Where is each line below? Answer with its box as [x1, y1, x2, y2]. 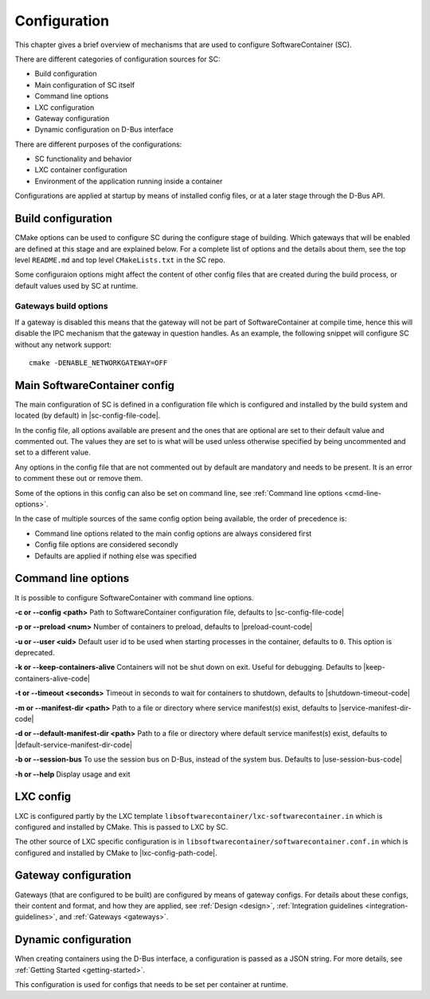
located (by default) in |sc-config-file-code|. [14, 411, 161, 420]
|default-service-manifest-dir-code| [14, 740, 133, 749]
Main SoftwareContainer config [14, 379, 175, 392]
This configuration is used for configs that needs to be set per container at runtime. [14, 980, 288, 989]
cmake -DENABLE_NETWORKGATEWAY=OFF [29, 359, 168, 368]
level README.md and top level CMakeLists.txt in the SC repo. [14, 255, 226, 265]
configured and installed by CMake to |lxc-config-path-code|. [14, 848, 218, 857]
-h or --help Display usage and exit [14, 769, 131, 779]
